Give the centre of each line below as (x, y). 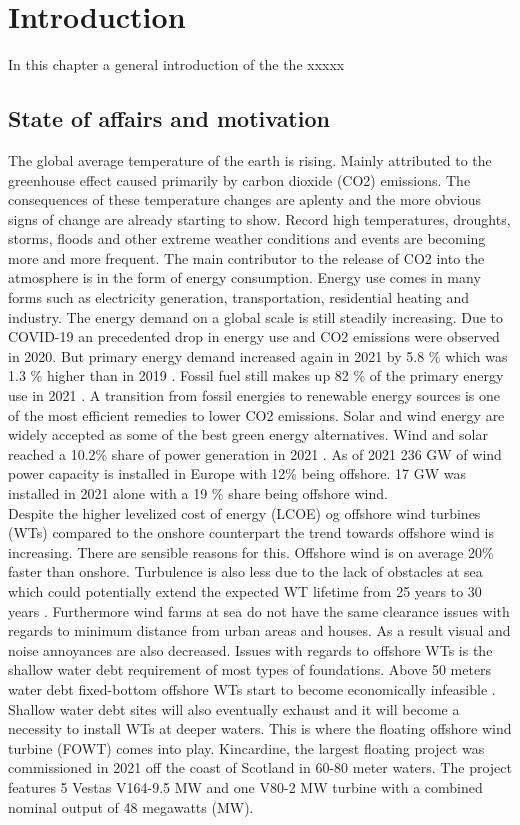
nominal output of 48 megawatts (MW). (131, 806)
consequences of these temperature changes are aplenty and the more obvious (244, 199)
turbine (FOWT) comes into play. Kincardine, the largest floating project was (246, 747)
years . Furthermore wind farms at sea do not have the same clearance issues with (259, 610)
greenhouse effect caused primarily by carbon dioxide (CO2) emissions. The (239, 179)
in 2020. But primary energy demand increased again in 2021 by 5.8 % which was (258, 355)
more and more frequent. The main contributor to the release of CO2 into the (246, 257)
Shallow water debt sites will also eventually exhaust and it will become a (234, 708)
